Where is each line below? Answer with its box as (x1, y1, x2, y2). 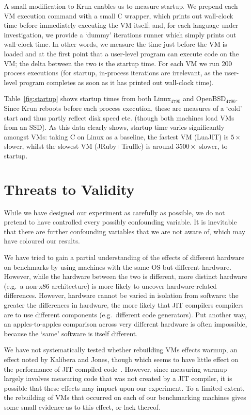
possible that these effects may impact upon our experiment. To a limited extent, (4, 382, 245, 393)
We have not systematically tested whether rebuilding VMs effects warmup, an (4, 345, 237, 355)
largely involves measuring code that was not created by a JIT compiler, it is (4, 373, 232, 383)
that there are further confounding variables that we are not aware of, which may (4, 226, 246, 236)
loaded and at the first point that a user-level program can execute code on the (4, 48, 239, 58)
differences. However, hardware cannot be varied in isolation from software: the (4, 290, 238, 300)
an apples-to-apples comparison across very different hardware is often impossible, (4, 319, 247, 329)
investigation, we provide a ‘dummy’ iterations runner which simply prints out (4, 29, 236, 39)
